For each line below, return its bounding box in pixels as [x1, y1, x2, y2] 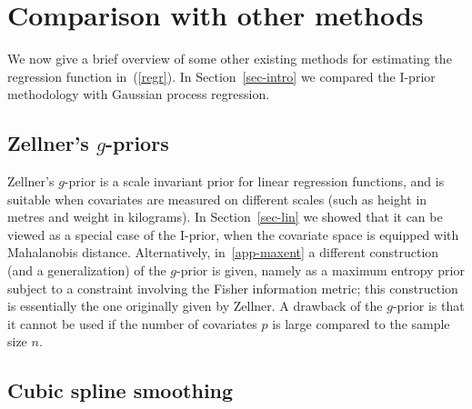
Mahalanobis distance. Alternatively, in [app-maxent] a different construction [7, 243, 439, 262]
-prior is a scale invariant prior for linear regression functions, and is [64, 172, 445, 191]
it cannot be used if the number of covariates [7, 314, 257, 333]
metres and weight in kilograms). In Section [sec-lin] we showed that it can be [7, 207, 443, 226]
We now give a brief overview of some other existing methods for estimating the [7, 49, 452, 68]
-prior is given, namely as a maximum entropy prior [176, 261, 465, 280]
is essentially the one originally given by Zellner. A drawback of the [7, 296, 383, 315]
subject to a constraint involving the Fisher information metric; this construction [7, 278, 458, 297]
